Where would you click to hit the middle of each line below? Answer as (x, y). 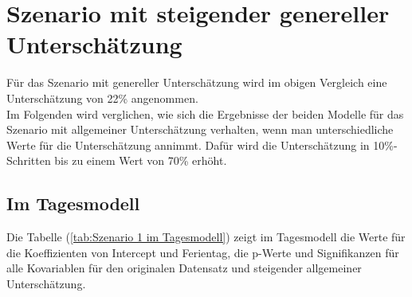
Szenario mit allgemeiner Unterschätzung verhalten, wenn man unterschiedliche (200, 129)
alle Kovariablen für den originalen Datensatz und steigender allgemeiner (184, 268)
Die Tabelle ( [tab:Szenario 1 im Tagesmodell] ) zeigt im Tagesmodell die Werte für (206, 237)
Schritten (29, 160)
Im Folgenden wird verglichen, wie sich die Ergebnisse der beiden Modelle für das (205, 113)
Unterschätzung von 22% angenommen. (102, 98)
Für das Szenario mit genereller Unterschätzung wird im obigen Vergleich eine (197, 82)
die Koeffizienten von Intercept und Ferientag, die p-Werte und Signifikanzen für (203, 252)
